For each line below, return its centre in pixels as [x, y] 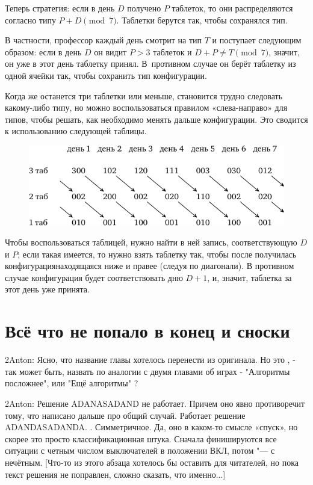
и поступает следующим [257, 40]
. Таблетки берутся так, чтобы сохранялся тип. [202, 20]
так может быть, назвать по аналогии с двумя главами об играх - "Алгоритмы [147, 371]
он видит [110, 51]
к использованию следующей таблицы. [76, 131]
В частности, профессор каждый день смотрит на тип [103, 40]
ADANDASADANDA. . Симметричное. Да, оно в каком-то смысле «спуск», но [151, 427]
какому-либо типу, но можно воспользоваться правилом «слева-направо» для [146, 107]
